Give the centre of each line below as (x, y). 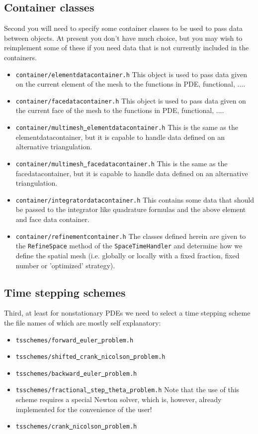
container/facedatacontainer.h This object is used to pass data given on (131, 100)
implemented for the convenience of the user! (84, 409)
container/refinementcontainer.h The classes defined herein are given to (131, 236)
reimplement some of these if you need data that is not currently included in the (127, 48)
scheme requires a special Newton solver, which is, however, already (119, 399)
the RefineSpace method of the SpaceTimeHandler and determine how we (129, 246)
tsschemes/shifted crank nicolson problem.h (90, 357)
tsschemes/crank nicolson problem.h (76, 427)
